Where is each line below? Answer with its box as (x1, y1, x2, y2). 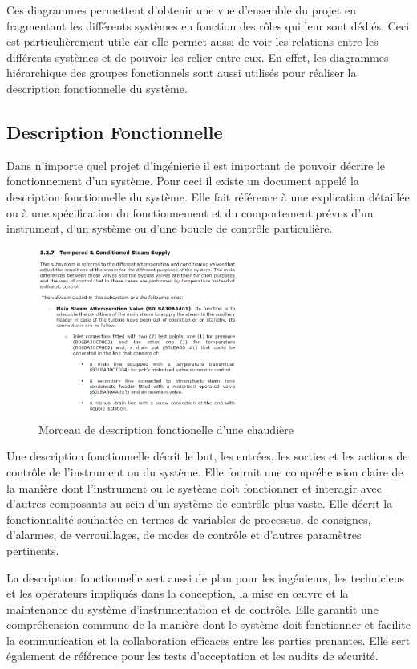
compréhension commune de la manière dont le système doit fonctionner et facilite (6, 616, 411, 633)
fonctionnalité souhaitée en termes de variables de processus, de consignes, (6, 510, 371, 527)
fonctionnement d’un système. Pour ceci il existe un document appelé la (6, 172, 359, 189)
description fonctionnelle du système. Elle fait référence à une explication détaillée (6, 188, 410, 205)
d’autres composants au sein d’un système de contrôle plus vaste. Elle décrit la (6, 495, 393, 512)
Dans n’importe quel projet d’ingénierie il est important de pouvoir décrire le (6, 156, 385, 173)
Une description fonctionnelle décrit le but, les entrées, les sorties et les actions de (6, 448, 408, 464)
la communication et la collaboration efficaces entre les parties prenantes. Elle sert (6, 631, 411, 648)
